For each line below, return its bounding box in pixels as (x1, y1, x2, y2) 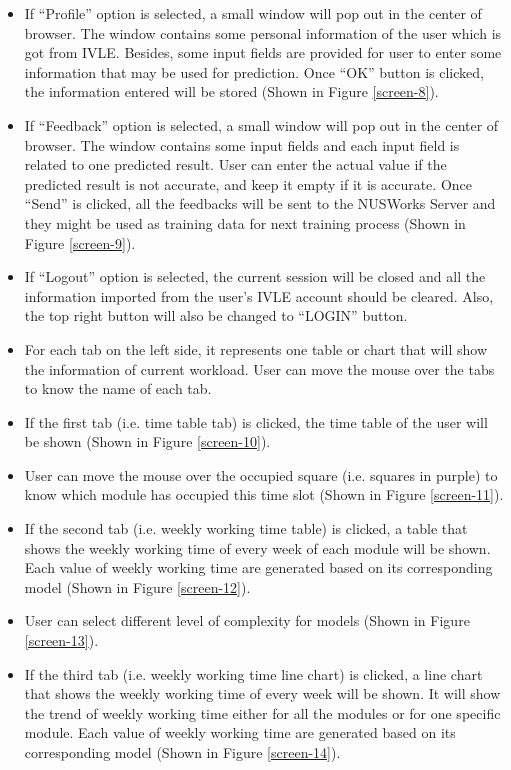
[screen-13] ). (24, 630, 99, 651)
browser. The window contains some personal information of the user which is (24, 22, 502, 43)
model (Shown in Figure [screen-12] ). (24, 576, 251, 597)
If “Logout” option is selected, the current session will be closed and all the (24, 266, 486, 287)
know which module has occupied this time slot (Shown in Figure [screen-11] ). (24, 484, 504, 505)
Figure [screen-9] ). (24, 232, 136, 253)
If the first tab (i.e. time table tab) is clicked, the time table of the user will (24, 411, 488, 432)
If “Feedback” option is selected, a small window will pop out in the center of (24, 114, 499, 135)
